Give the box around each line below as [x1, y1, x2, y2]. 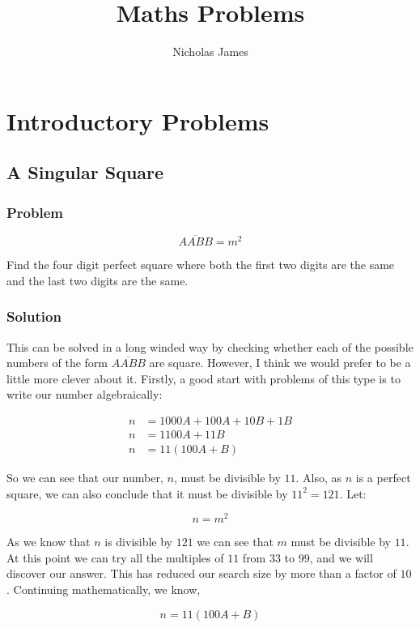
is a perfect [355, 469, 411, 485]
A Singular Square [6, 160, 164, 185]
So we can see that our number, [6, 469, 163, 485]
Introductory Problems [6, 104, 269, 137]
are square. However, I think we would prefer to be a [149, 354, 411, 371]
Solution [6, 306, 62, 327]
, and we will [309, 549, 373, 566]
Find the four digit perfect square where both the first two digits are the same [6, 256, 395, 273]
